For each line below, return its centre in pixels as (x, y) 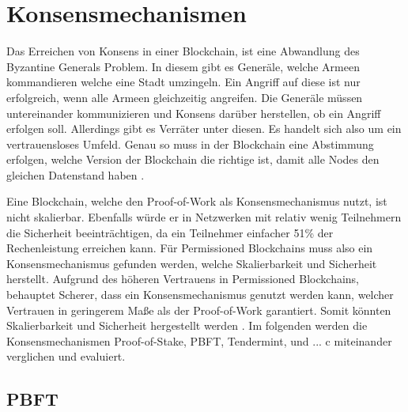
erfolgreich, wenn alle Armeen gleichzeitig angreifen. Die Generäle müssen (185, 97)
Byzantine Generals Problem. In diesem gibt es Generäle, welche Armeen (183, 66)
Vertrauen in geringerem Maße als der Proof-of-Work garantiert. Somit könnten (199, 310)
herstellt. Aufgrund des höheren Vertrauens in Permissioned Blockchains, (183, 279)
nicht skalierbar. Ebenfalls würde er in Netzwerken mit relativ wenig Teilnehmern (204, 217)
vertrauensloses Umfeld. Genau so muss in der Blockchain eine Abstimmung (190, 144)
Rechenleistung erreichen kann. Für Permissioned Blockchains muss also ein (190, 248)
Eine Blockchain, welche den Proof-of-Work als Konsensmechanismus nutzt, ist (197, 201)
